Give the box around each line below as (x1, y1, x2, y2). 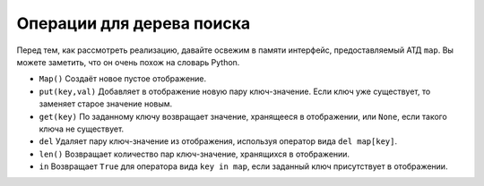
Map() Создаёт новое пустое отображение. (39, 73, 206, 84)
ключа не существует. (39, 123, 125, 134)
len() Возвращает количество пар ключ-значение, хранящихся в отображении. (39, 148, 350, 159)
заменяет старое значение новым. (39, 98, 173, 109)
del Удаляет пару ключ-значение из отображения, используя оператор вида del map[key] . (39, 136, 398, 147)
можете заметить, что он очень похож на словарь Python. (16, 56, 240, 67)
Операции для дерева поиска (16, 13, 251, 33)
